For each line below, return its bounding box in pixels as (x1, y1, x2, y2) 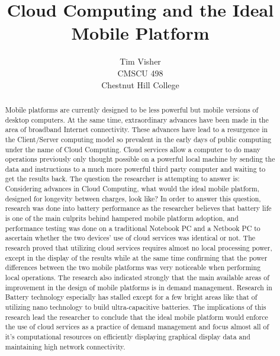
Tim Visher (120, 55, 161, 68)
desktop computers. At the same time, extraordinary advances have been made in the (5, 114, 269, 124)
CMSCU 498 (117, 66, 163, 79)
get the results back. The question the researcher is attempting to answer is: (5, 174, 240, 184)
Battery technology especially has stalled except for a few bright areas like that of (5, 292, 258, 302)
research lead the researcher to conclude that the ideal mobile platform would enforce (5, 312, 268, 322)
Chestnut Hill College (101, 78, 179, 91)
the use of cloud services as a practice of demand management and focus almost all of (5, 322, 269, 332)
